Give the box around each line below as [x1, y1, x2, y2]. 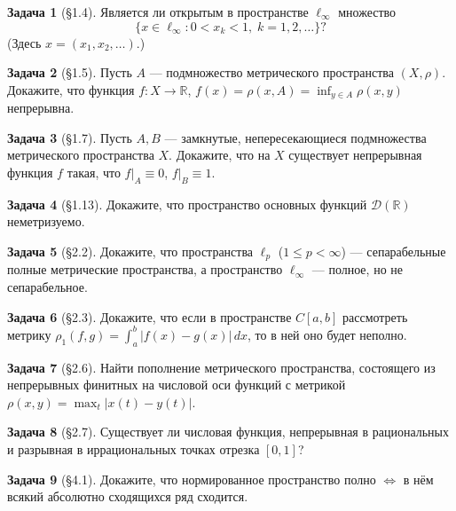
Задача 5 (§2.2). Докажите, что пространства [7, 242, 254, 260]
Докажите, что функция [7, 80, 135, 98]
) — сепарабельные [341, 242, 446, 260]
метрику [7, 325, 51, 343]
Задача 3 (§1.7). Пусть [7, 128, 132, 146]
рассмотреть [342, 307, 408, 326]
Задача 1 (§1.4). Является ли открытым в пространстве [7, 3, 309, 20]
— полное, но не [311, 260, 404, 279]
